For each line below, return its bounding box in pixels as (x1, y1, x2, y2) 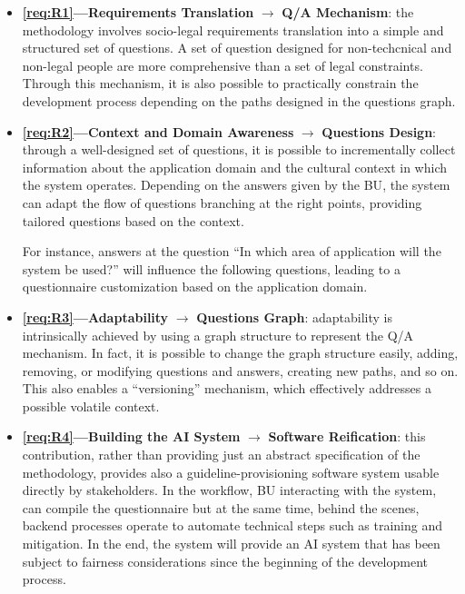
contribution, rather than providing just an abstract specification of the (22, 445, 420, 464)
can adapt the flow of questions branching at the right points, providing (22, 193, 422, 212)
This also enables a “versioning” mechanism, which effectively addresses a (22, 379, 431, 398)
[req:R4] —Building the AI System (22, 427, 241, 446)
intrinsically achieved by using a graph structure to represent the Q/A (22, 325, 414, 344)
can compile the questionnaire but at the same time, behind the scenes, (22, 498, 420, 517)
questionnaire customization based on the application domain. (22, 277, 368, 296)
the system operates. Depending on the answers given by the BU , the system (22, 175, 450, 194)
